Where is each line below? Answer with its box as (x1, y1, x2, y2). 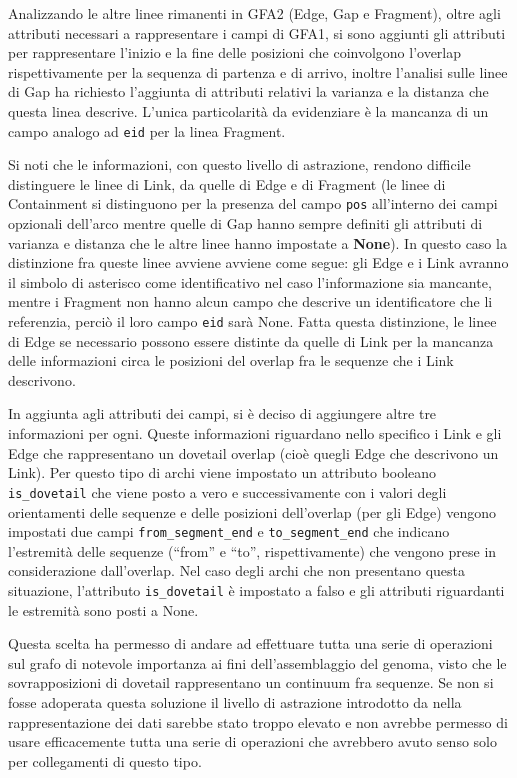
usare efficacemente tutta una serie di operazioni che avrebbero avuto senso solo (8, 731, 497, 752)
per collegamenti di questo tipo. (8, 750, 202, 771)
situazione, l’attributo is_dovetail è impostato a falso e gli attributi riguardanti (8, 579, 505, 600)
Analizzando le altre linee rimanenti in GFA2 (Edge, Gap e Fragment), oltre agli (8, 3, 501, 23)
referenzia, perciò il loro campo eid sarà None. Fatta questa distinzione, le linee (8, 311, 497, 332)
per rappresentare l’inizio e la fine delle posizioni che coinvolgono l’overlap (8, 42, 462, 63)
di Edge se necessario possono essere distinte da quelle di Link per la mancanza (8, 330, 494, 351)
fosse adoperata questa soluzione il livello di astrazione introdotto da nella (8, 691, 462, 712)
